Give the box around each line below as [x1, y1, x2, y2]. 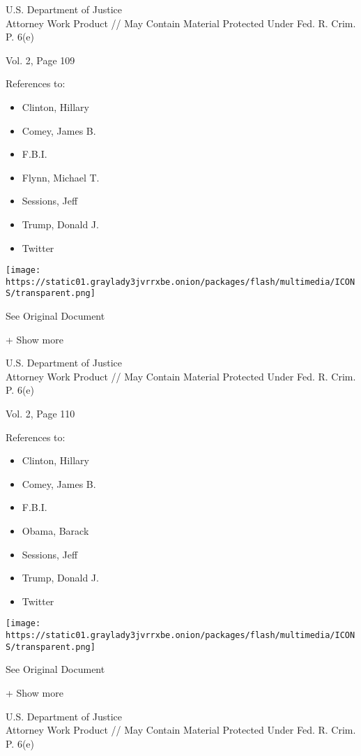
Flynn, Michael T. [22, 170, 100, 184]
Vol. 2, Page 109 [6, 52, 75, 67]
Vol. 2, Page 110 [6, 406, 75, 421]
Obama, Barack [22, 524, 89, 538]
